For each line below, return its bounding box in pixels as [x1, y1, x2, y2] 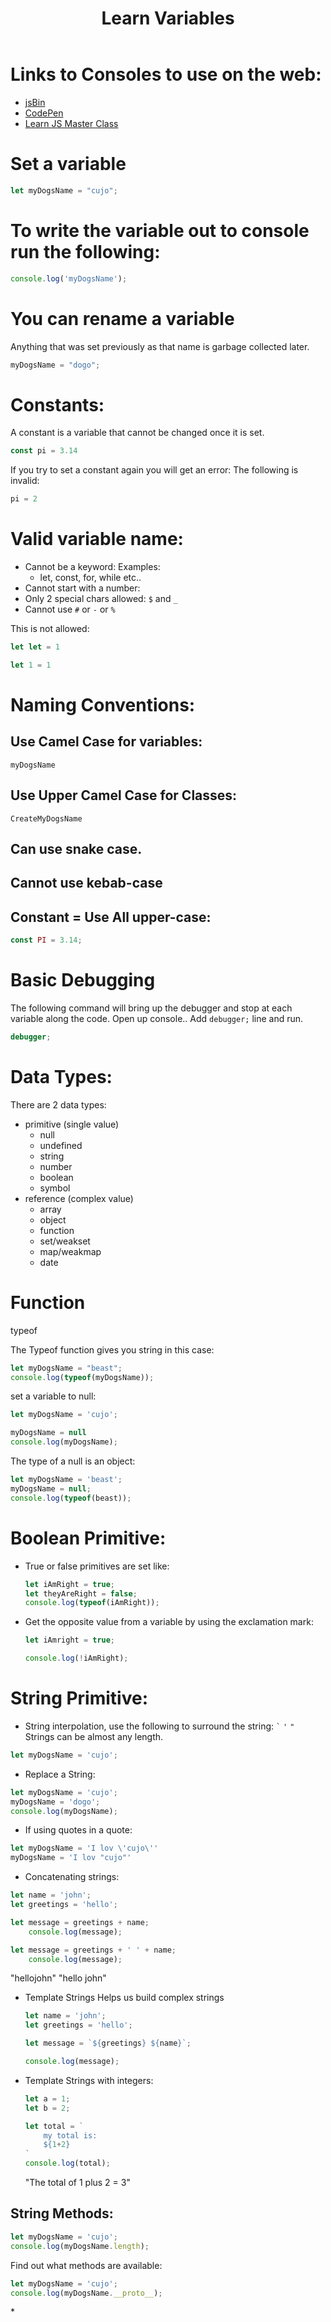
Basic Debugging [10, 969, 156, 992]
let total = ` [24, 2121, 84, 2131]
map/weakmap [39, 1245, 102, 1257]
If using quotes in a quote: [24, 1824, 133, 1836]
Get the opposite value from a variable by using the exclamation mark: [24, 1616, 314, 1628]
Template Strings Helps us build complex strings [24, 1992, 225, 2004]
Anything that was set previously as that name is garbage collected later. [10, 340, 310, 352]
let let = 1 [10, 642, 60, 652]
